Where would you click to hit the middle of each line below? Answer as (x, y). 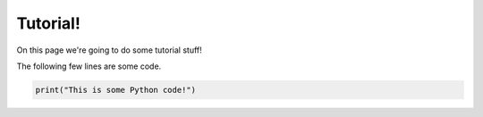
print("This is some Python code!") (116, 90)
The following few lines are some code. (89, 66)
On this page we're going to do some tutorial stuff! (110, 50)
